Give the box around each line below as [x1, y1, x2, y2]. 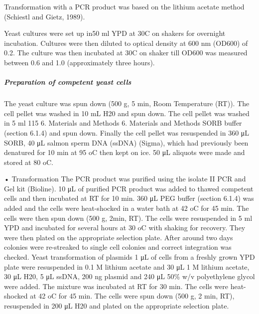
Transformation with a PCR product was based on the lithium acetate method [4, 1, 245, 11]
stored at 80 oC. [4, 157, 53, 167]
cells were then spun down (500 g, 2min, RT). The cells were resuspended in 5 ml [4, 212, 253, 223]
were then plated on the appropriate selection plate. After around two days [4, 232, 233, 242]
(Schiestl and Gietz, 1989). [4, 11, 85, 21]
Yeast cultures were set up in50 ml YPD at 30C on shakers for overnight [4, 28, 226, 38]
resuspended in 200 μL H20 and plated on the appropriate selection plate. [4, 301, 229, 311]
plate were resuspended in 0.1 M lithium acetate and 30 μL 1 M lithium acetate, [4, 261, 250, 272]
